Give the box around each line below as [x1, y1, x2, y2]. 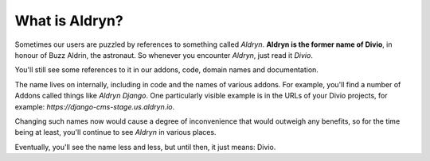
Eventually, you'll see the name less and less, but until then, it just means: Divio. [14, 142, 276, 151]
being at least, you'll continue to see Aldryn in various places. [14, 128, 217, 137]
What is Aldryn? [14, 12, 123, 29]
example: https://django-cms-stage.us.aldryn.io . [14, 102, 175, 111]
